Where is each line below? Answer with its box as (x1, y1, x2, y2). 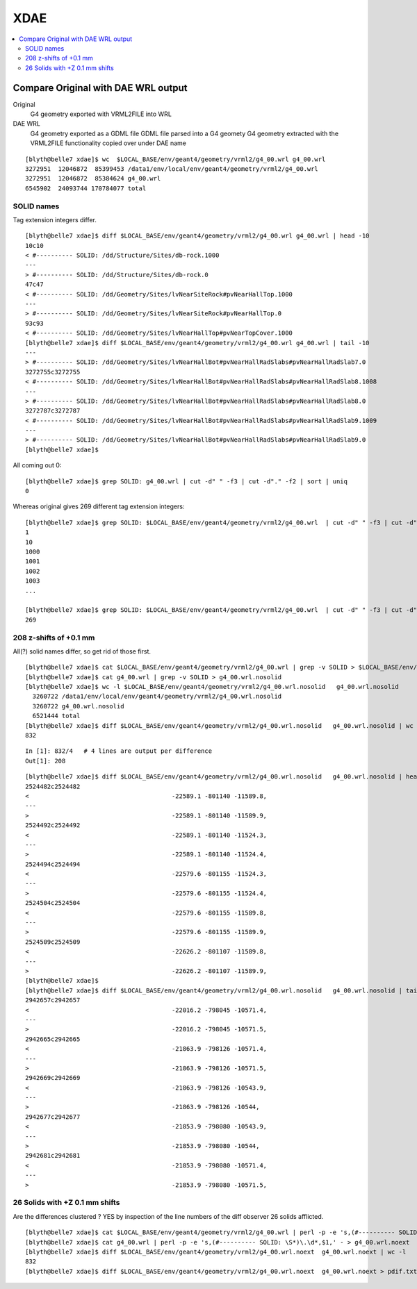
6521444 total (32, 712, 81, 720)
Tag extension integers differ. (13, 215, 97, 224)
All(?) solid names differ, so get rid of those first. (13, 647, 152, 656)
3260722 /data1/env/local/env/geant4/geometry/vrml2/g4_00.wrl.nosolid (32, 692, 282, 701)
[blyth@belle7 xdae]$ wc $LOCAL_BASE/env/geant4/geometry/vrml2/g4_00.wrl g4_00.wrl (25, 155, 326, 163)
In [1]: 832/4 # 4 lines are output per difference (25, 747, 212, 755)
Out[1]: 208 (25, 757, 66, 765)
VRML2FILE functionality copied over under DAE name (30, 139, 187, 147)
